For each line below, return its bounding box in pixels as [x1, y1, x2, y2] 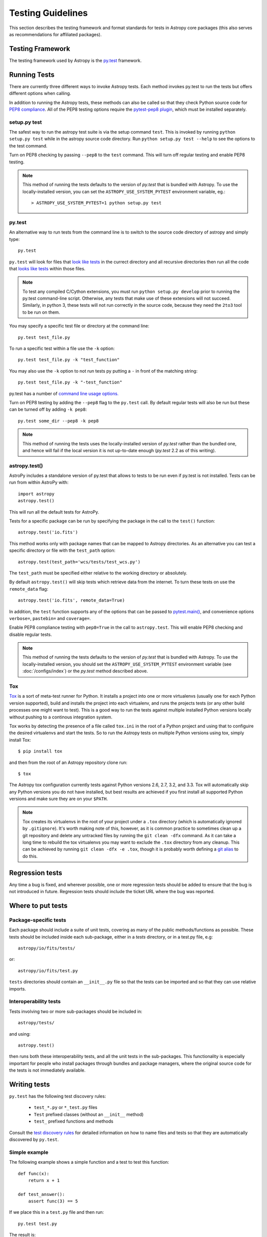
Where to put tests [9, 901, 68, 910]
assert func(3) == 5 [28, 1198, 78, 1204]
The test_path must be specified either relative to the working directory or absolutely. [9, 570, 187, 576]
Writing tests [9, 1080, 50, 1089]
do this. [22, 853, 38, 859]
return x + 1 [28, 1178, 60, 1183]
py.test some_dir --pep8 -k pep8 [18, 418, 99, 424]
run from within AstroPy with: [9, 479, 69, 485]
